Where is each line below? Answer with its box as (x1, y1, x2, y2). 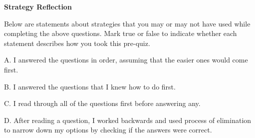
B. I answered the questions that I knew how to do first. (4, 81, 176, 91)
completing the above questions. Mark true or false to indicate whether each (4, 28, 237, 38)
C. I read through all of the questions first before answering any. (4, 98, 201, 108)
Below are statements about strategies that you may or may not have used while (4, 18, 251, 28)
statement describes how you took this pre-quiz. (4, 37, 150, 48)
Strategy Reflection (4, 1, 72, 11)
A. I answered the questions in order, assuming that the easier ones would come (4, 54, 248, 65)
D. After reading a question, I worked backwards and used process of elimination (4, 114, 252, 125)
